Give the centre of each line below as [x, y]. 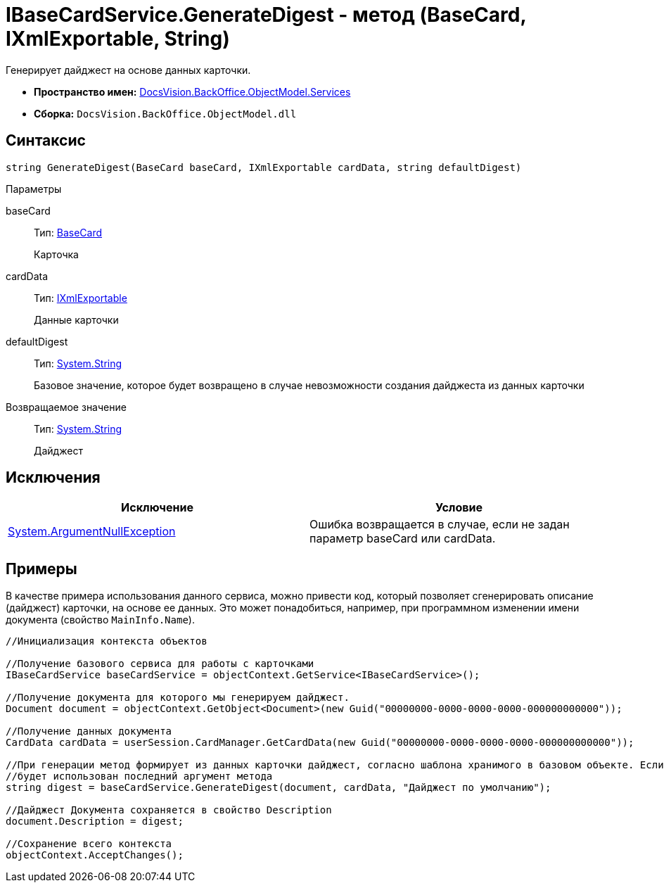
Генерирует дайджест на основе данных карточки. [128, 70]
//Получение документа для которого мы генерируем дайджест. [178, 698]
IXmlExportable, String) [118, 39]
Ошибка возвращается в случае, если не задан [440, 525]
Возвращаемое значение [66, 407]
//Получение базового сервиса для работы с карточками [160, 664]
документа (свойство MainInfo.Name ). [100, 620]
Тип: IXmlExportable [81, 298]
